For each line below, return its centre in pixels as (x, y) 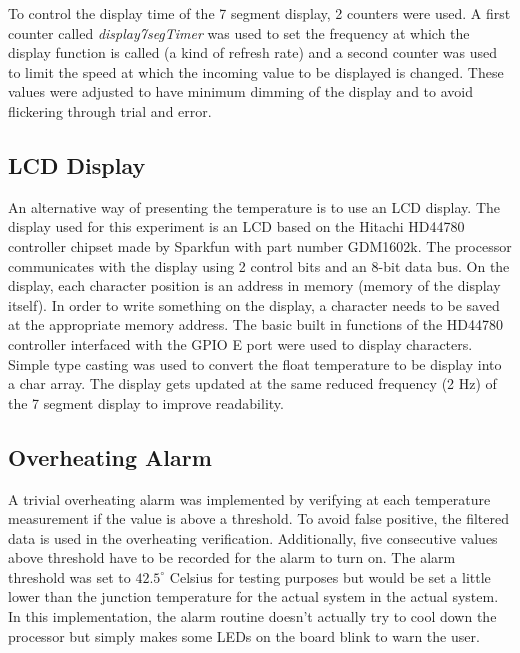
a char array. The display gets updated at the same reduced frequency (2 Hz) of (252, 383)
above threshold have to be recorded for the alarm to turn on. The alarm (232, 557)
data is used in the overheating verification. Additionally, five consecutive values (253, 537)
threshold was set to (69, 576)
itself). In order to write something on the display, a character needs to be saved (254, 304)
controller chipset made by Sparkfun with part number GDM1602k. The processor (260, 245)
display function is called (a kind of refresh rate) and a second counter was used (253, 52)
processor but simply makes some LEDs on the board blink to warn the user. (244, 635)
